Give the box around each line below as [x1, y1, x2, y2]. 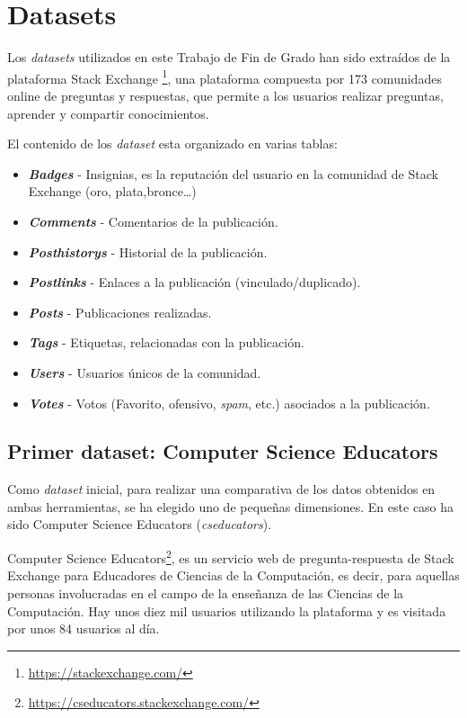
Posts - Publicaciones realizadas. [28, 302, 212, 321]
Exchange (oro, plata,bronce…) [28, 182, 197, 201]
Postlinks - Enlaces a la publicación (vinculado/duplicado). [28, 273, 361, 292]
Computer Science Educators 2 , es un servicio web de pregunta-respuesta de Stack [7, 546, 454, 567]
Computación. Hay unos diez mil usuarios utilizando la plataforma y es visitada [7, 601, 446, 620]
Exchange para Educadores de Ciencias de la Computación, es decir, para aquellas [7, 566, 460, 585]
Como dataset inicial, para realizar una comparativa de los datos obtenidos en [7, 480, 436, 498]
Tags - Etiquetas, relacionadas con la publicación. [28, 333, 304, 352]
